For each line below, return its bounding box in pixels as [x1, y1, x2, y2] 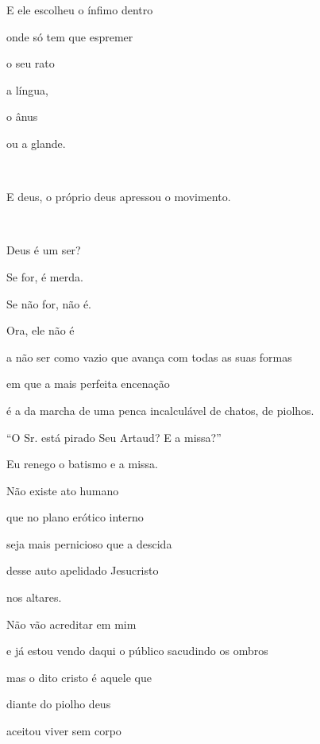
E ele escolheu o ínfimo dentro [6, 2, 153, 17]
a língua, [6, 81, 48, 98]
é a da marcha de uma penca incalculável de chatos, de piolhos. [6, 401, 314, 418]
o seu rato [6, 55, 55, 72]
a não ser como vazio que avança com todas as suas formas [6, 348, 292, 365]
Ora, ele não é [6, 322, 75, 339]
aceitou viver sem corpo [6, 723, 121, 739]
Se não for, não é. [6, 295, 91, 312]
